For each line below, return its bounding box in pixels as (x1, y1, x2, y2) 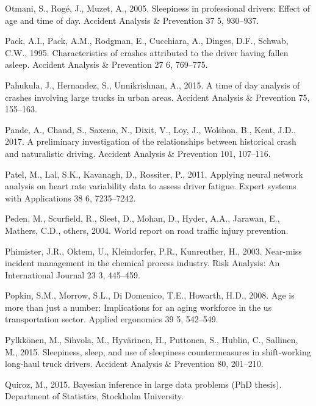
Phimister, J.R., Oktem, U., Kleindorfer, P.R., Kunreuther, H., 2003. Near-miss (5, 244, 302, 257)
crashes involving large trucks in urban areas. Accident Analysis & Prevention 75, (5, 90, 310, 103)
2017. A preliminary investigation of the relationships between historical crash (5, 135, 296, 148)
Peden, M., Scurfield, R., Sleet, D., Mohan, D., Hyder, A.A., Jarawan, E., (5, 212, 280, 225)
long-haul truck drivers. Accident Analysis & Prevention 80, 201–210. (5, 357, 264, 370)
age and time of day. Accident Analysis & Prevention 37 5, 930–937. (5, 13, 259, 26)
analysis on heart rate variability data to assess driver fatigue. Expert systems (5, 179, 296, 192)
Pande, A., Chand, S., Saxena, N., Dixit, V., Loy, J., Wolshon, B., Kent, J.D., (5, 123, 296, 136)
